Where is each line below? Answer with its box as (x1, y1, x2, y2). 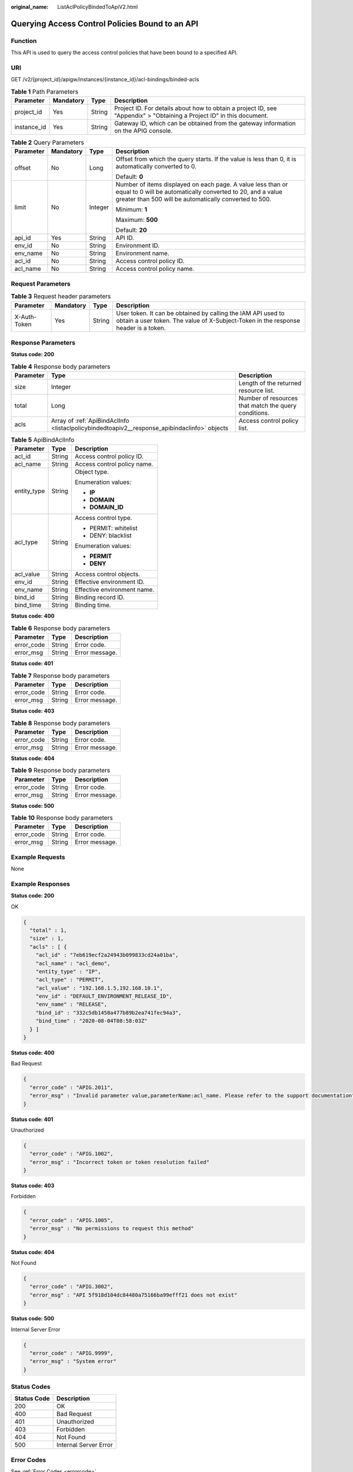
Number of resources (238, 394, 298, 403)
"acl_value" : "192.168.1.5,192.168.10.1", (35, 984, 163, 992)
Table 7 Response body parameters (11, 671, 110, 679)
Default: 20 (115, 226, 147, 234)
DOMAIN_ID (89, 503, 124, 512)
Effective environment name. (74, 586, 155, 594)
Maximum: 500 (115, 216, 158, 224)
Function (11, 37, 37, 45)
